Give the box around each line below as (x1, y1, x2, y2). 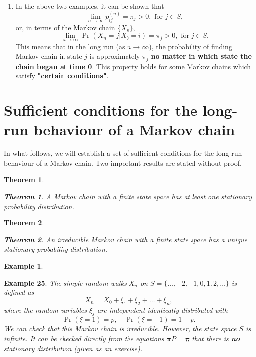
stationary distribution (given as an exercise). (4, 343, 142, 353)
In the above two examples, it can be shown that (15, 1, 164, 11)
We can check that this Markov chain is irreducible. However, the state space (4, 323, 237, 334)
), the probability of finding (149, 41, 232, 51)
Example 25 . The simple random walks (4, 277, 127, 287)
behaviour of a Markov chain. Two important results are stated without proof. (4, 157, 242, 168)
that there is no (192, 333, 240, 343)
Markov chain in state (15, 51, 82, 61)
